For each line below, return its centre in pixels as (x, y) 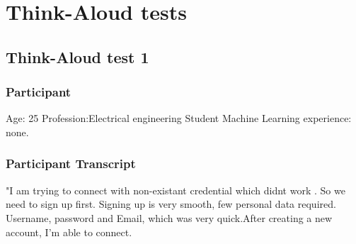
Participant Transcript (71, 163)
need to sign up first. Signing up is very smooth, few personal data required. (171, 204)
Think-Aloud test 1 (77, 56)
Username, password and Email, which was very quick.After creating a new (169, 217)
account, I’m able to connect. (69, 232)
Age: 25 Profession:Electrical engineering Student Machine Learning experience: (179, 118)
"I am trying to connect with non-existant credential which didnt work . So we (176, 190)
